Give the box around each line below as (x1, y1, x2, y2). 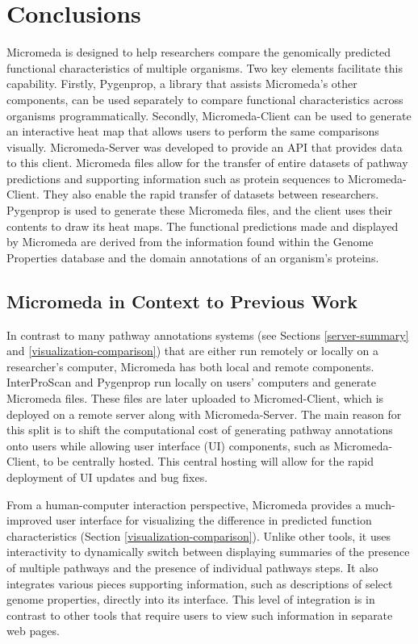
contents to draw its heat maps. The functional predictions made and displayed (6, 217, 399, 234)
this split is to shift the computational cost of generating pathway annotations (6, 421, 393, 438)
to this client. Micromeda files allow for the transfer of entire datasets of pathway (6, 154, 408, 171)
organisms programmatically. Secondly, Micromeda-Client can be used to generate (6, 107, 412, 123)
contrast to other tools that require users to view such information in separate (6, 606, 393, 623)
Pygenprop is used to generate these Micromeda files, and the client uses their (6, 202, 392, 219)
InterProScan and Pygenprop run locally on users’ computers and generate (6, 374, 376, 391)
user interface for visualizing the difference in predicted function (56, 512, 372, 529)
